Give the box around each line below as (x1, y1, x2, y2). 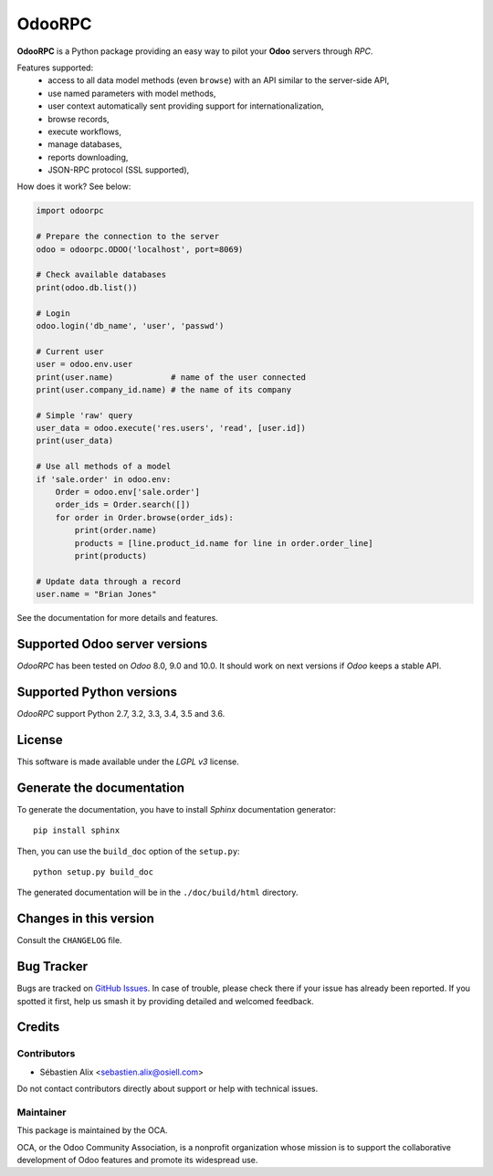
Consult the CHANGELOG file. (16, 935, 122, 946)
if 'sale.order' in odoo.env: (36, 474, 172, 484)
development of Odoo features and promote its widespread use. (16, 1155, 258, 1165)
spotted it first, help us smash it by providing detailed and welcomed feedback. (16, 995, 314, 1006)
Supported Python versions (16, 684, 178, 699)
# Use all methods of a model (36, 461, 172, 472)
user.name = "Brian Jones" (36, 589, 157, 600)
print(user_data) (36, 436, 114, 446)
